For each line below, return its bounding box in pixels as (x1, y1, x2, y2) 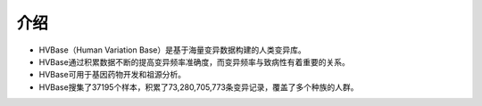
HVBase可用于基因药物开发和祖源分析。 (38, 69, 187, 80)
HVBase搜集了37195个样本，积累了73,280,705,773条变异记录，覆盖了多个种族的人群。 (38, 81, 359, 93)
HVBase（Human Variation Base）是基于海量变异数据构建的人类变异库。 (38, 45, 307, 55)
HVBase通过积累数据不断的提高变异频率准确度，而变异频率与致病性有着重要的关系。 (38, 56, 350, 67)
